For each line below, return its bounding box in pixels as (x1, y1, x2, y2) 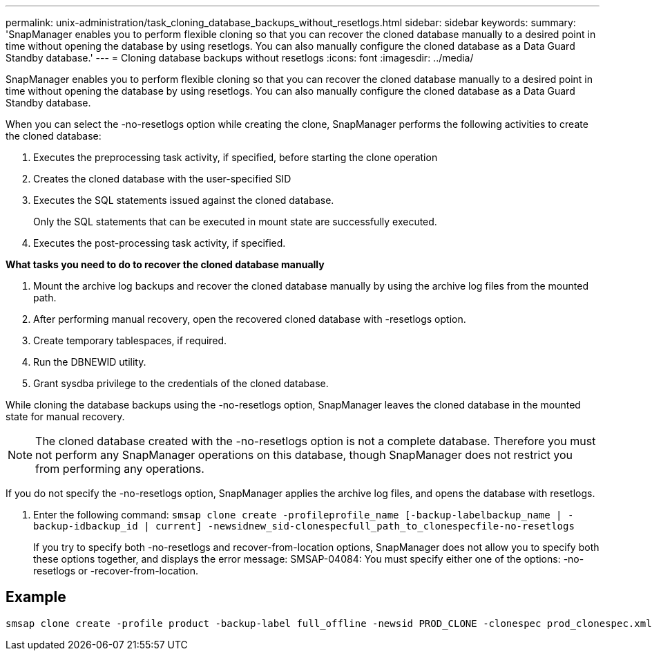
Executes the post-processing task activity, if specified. (33, 237, 286, 249)
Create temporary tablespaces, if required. (33, 335, 227, 346)
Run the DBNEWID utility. (33, 356, 146, 368)
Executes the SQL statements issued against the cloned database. (33, 194, 334, 206)
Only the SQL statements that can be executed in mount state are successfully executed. (33, 216, 437, 227)
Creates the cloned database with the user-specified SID (33, 173, 291, 185)
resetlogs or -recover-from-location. (33, 565, 199, 577)
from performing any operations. (35, 462, 204, 476)
